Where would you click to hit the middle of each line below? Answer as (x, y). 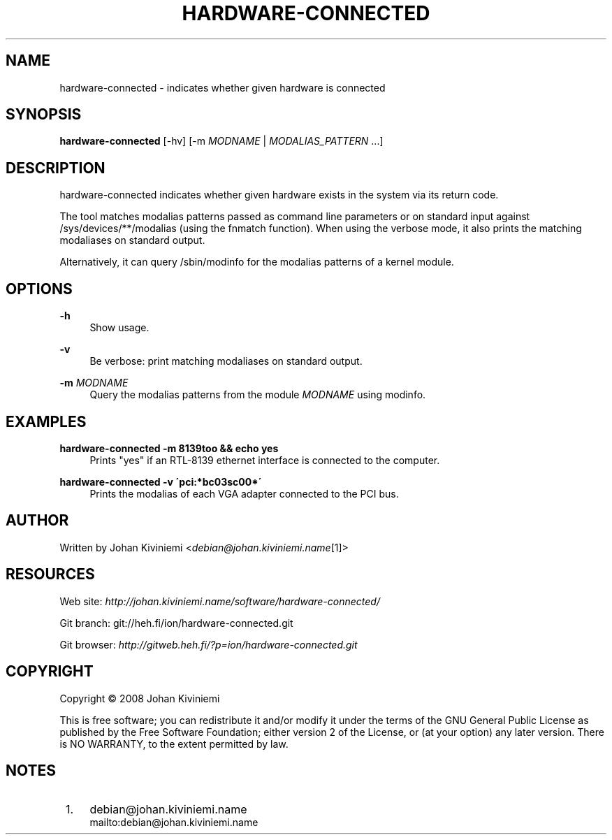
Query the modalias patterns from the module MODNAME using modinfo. (258, 395)
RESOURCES (50, 574)
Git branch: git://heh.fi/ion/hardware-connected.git (176, 623)
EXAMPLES (46, 421)
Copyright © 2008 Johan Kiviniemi (140, 698)
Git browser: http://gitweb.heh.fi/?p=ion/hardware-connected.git (209, 644)
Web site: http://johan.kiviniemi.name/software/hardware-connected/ (220, 601)
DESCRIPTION (56, 168)
